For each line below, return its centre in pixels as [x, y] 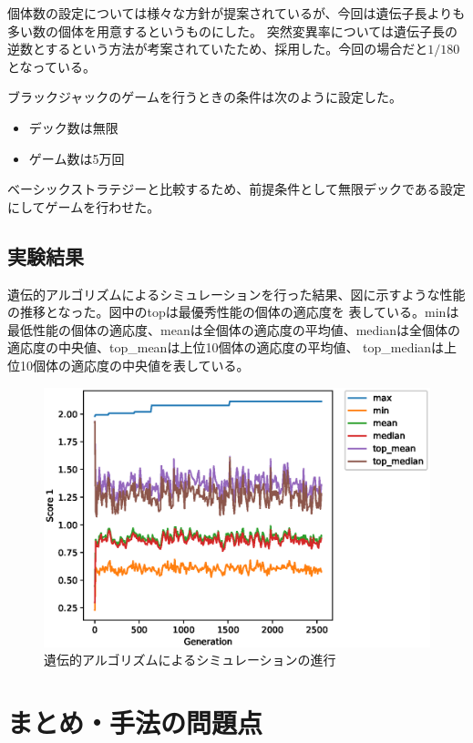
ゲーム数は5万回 [77, 158]
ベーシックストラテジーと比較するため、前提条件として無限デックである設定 [236, 189]
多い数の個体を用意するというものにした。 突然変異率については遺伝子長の [232, 31]
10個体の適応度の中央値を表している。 [134, 365]
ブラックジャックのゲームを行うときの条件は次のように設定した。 [205, 97]
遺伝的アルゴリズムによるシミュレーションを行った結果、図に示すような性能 [236, 294]
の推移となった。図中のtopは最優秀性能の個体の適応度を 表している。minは [233, 312]
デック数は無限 [73, 127]
